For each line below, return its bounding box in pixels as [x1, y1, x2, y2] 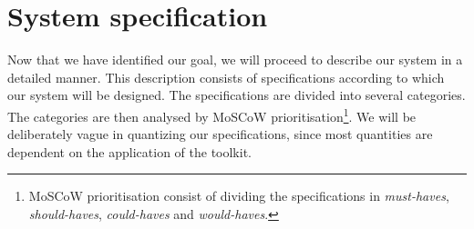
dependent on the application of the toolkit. [7, 142, 252, 161]
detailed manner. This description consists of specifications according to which [7, 67, 445, 86]
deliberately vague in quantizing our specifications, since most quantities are [7, 124, 433, 144]
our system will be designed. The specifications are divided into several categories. [7, 85, 466, 105]
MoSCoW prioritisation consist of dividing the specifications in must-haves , [28, 186, 449, 205]
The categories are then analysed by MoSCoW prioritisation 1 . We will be [7, 104, 417, 125]
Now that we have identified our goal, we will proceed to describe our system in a [7, 50, 463, 69]
